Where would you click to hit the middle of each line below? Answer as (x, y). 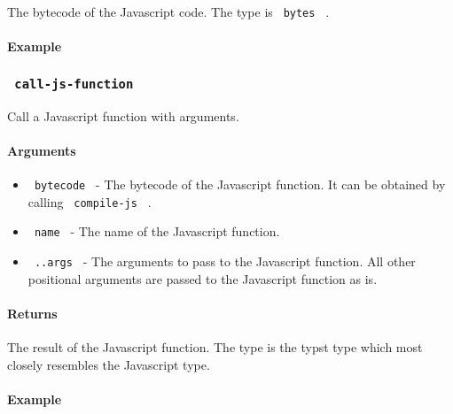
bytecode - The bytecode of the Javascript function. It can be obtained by (240, 184)
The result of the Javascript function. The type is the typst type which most (215, 347)
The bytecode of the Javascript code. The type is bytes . (168, 11)
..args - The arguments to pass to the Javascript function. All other (225, 261)
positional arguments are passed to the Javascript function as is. (203, 278)
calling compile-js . (90, 201)
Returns (32, 313)
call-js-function (74, 84)
